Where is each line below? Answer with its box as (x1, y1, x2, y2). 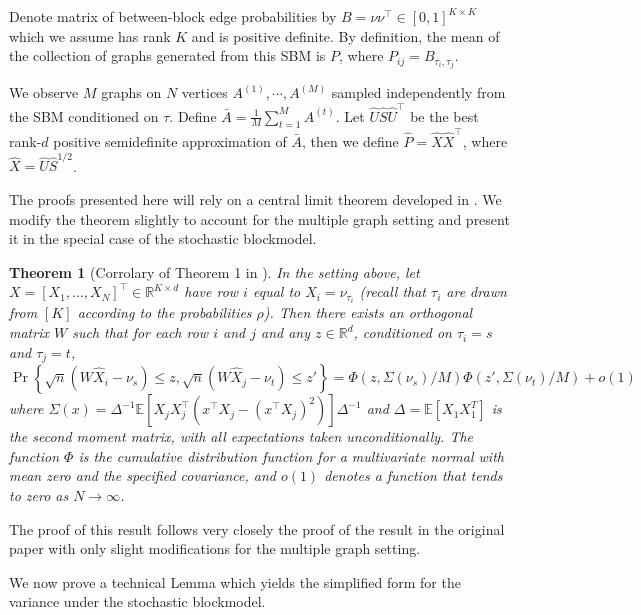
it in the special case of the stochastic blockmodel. (9, 228, 317, 249)
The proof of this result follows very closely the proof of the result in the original (9, 518, 505, 539)
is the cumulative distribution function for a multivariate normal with (78, 445, 504, 466)
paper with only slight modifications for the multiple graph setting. (9, 538, 421, 559)
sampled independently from (331, 82, 506, 103)
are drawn (446, 281, 507, 302)
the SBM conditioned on (9, 105, 159, 126)
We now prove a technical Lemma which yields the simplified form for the (9, 571, 461, 592)
